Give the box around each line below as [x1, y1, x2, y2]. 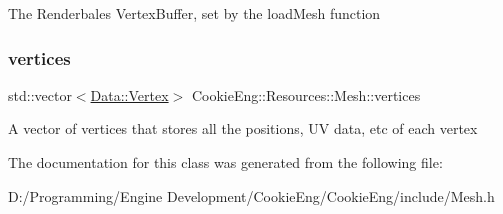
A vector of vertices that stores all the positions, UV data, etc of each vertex [8, 118, 478, 139]
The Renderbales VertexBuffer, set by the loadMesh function [8, 3, 381, 23]
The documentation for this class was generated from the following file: [8, 152, 443, 172]
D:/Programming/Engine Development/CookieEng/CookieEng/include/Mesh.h [8, 185, 495, 206]
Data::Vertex [90, 84, 169, 105]
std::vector [8, 84, 72, 105]
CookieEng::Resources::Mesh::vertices [191, 84, 421, 105]
